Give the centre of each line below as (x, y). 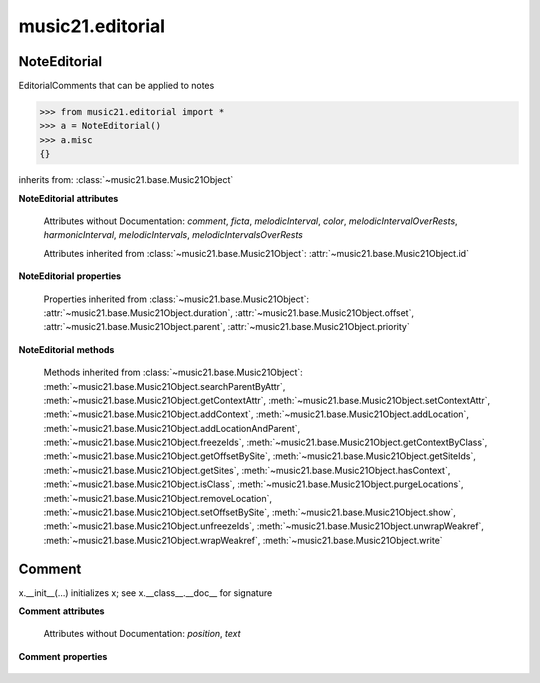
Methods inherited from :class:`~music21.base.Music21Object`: (173, 372)
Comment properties (63, 656)
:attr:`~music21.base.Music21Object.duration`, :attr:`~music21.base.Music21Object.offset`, (229, 312)
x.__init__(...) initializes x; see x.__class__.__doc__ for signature (145, 592)
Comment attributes (61, 611)
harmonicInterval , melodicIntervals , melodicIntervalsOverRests (173, 235)
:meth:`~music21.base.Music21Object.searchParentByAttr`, (164, 386)
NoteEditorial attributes (68, 198)
